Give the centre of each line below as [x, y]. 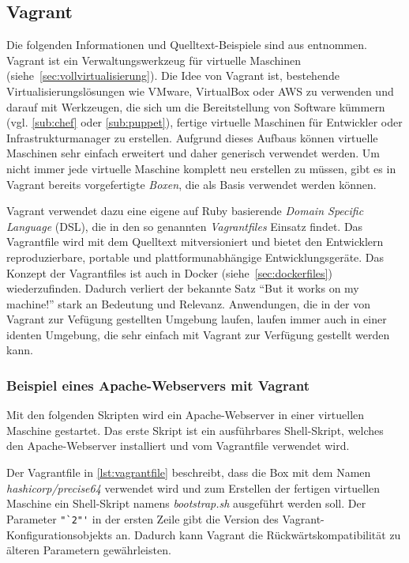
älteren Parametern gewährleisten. [89, 550]
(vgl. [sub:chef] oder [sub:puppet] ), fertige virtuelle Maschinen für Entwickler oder [204, 122]
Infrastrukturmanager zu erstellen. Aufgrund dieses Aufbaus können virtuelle [192, 137]
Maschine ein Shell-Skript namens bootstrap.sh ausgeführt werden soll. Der [186, 503]
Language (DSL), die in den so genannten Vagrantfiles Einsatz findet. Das [185, 226]
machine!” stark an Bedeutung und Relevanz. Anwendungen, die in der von [189, 303]
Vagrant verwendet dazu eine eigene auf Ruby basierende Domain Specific [185, 211]
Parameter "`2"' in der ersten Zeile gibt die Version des [143, 518]
